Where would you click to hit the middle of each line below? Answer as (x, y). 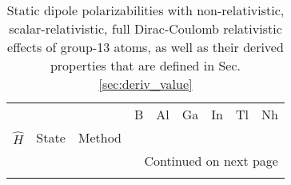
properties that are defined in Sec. (145, 65)
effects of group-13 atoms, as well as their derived (145, 47)
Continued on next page (211, 161)
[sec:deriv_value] (145, 84)
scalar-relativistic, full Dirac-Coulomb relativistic (145, 28)
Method (100, 137)
